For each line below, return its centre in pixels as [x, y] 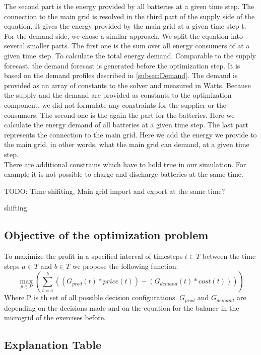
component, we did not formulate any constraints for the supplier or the [115, 104]
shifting [16, 208]
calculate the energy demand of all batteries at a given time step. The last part [126, 125]
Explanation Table [53, 345]
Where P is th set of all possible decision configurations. [91, 297]
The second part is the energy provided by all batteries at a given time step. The [129, 6]
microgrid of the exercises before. [55, 317]
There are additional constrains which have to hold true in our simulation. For [125, 164]
